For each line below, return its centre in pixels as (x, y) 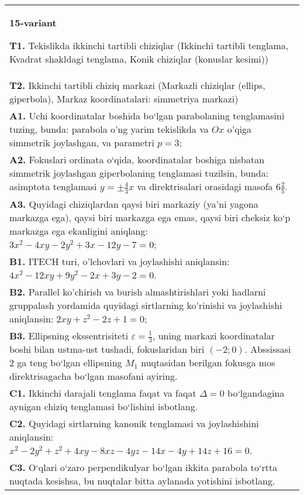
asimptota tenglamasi (53, 186)
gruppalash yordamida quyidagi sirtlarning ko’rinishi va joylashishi (146, 305)
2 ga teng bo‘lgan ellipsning (66, 363)
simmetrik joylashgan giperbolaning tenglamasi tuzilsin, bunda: (139, 173)
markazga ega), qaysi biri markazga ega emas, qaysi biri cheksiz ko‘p (150, 217)
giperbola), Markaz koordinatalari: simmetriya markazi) (124, 99)
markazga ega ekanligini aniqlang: (79, 231)
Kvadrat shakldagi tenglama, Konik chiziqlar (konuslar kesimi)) (139, 59)
